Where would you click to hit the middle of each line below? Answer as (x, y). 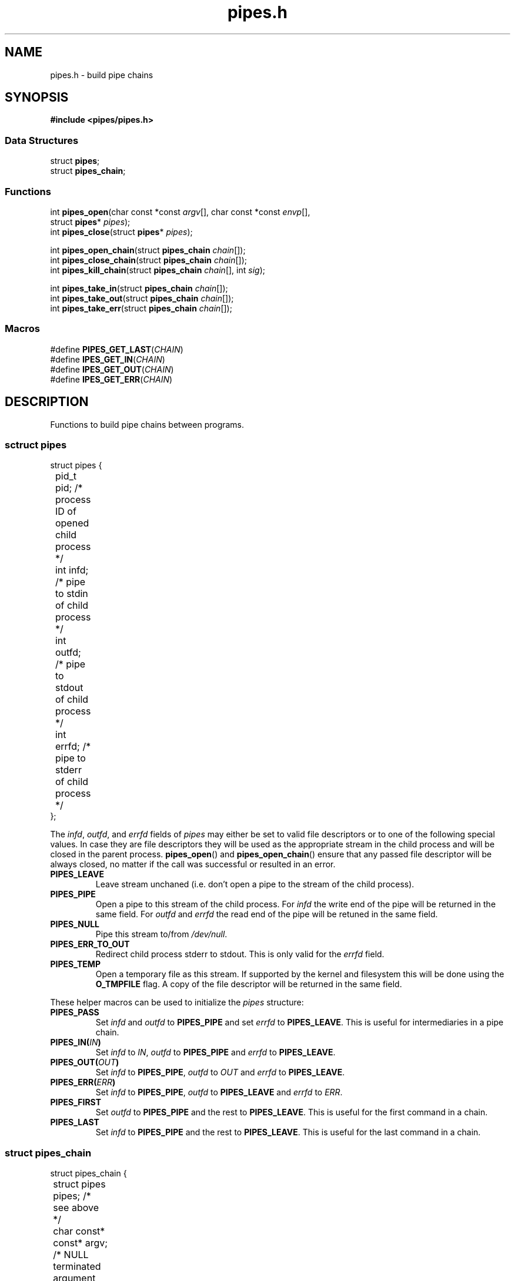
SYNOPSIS (37, 98)
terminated (77, 1267)
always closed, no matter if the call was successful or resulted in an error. (193, 864)
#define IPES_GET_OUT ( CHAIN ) (112, 369)
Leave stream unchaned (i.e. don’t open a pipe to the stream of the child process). (255, 884)
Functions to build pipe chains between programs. (147, 424)
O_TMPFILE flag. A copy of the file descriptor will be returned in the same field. (249, 984)
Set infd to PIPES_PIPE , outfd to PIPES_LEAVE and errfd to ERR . (219, 1092)
